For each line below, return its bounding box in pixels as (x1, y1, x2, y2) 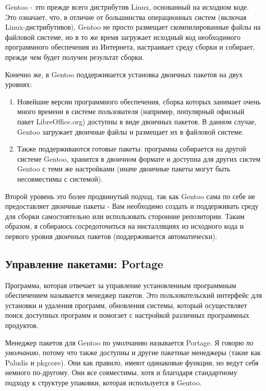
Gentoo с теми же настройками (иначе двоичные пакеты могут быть (17, 163, 230, 174)
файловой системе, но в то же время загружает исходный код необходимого (5, 31, 240, 42)
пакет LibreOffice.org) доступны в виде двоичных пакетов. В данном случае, (17, 116, 256, 126)
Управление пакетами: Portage (5, 255, 163, 271)
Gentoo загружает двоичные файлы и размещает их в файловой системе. (17, 126, 244, 137)
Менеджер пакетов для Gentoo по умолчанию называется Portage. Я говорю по (5, 337, 254, 347)
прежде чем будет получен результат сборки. (5, 51, 144, 62)
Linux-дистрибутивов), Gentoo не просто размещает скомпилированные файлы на (5, 21, 261, 32)
